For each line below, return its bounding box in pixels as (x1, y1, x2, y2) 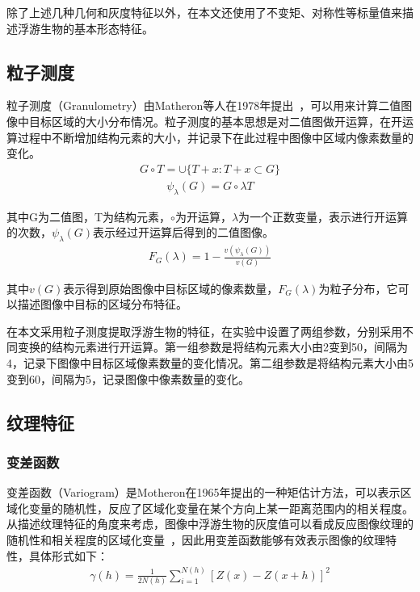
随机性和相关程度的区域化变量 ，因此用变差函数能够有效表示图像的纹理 (6, 531, 385, 548)
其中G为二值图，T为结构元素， (6, 208, 171, 225)
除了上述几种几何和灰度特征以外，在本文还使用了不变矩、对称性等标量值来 (6, 4, 402, 20)
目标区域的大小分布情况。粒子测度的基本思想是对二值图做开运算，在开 (28, 112, 402, 129)
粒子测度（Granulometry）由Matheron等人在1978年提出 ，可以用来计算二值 (6, 97, 401, 114)
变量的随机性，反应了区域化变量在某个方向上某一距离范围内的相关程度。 (28, 499, 414, 516)
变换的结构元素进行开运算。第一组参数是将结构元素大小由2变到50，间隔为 (17, 338, 408, 355)
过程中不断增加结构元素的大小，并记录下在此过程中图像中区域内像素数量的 (17, 128, 414, 145)
